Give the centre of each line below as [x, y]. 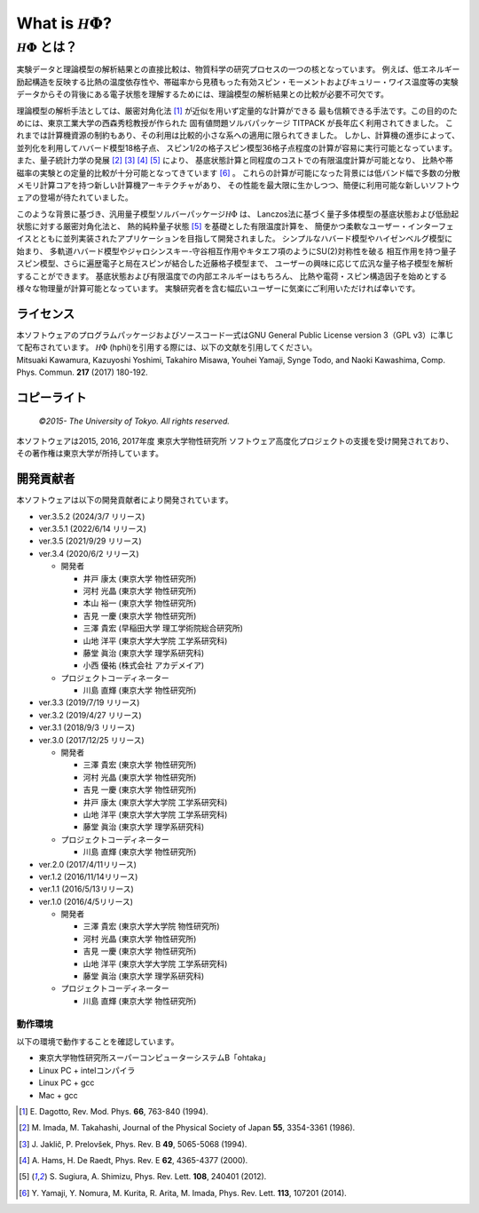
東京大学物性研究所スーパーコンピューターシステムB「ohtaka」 [154, 1058]
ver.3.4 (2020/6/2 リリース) [89, 553]
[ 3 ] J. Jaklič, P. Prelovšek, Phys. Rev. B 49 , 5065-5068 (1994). [133, 1144]
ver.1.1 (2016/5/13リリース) [86, 889]
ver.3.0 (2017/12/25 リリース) [92, 740]
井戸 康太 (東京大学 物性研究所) [140, 578]
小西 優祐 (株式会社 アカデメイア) [144, 665]
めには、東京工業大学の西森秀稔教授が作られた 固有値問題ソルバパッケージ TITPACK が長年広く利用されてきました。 [230, 123]
